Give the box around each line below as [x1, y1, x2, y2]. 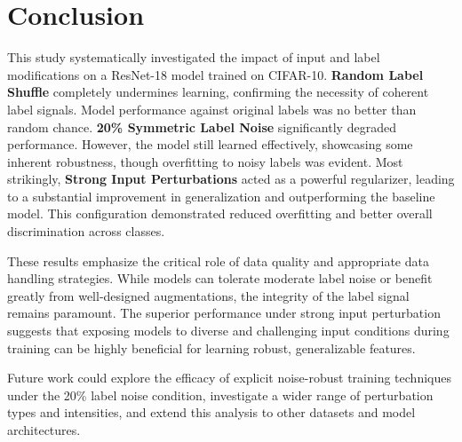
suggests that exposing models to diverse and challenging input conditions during [7, 321, 450, 340]
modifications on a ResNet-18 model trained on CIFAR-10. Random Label [7, 65, 424, 83]
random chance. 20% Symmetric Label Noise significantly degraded [7, 117, 396, 136]
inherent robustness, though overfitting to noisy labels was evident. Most [7, 152, 403, 170]
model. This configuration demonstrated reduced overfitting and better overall [7, 204, 433, 223]
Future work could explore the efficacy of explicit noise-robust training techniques [7, 368, 451, 387]
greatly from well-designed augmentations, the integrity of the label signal [7, 286, 410, 304]
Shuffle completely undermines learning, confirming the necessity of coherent [7, 83, 429, 101]
